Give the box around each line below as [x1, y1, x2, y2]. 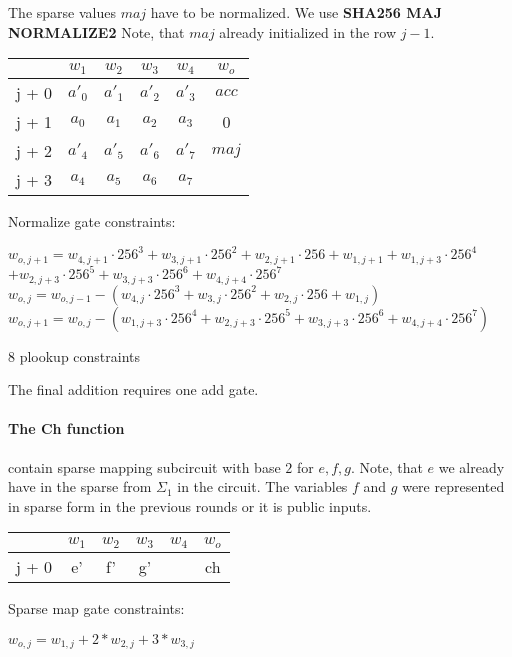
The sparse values [8, 2, 116, 22]
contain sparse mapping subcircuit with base [8, 456, 281, 477]
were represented [402, 476, 505, 497]
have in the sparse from [8, 476, 152, 497]
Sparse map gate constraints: [8, 598, 185, 619]
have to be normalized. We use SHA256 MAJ [150, 2, 442, 22]
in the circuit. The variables [177, 476, 348, 497]
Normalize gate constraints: [8, 211, 176, 232]
